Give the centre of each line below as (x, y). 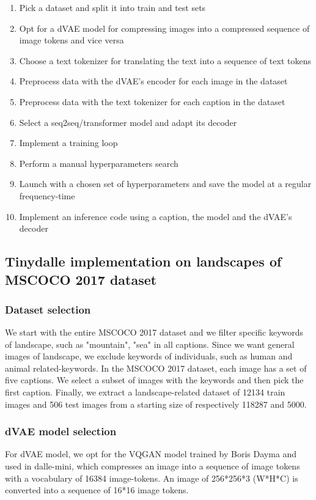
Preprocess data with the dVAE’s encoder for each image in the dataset (153, 81)
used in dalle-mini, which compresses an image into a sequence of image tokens (152, 466)
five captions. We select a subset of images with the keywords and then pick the (154, 380)
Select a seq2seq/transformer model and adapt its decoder (128, 122)
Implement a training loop (68, 143)
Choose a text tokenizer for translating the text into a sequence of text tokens (165, 60)
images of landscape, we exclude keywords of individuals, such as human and (149, 356)
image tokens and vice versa (72, 40)
